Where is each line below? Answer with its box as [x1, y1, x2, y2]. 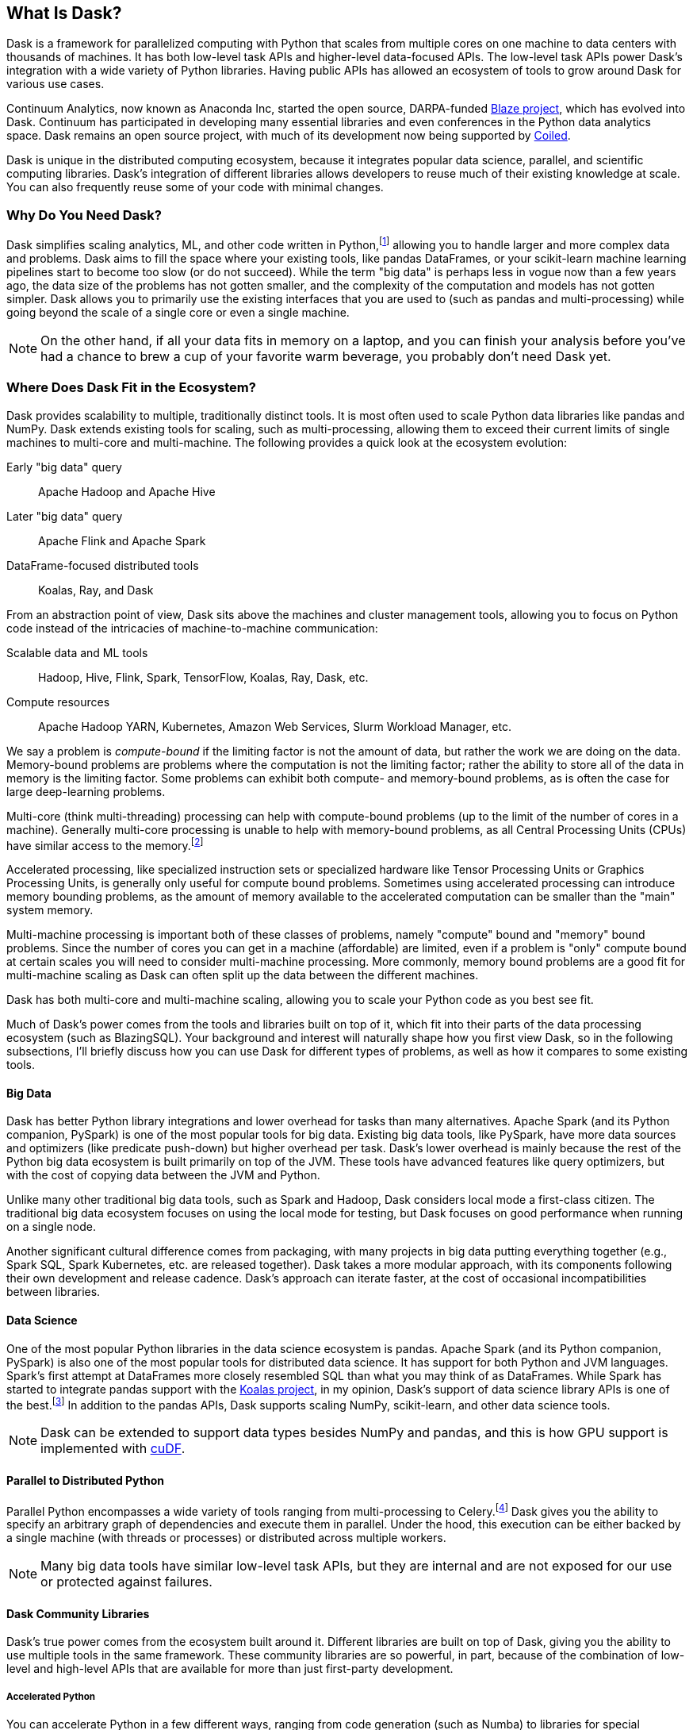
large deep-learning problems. [6, 784, 166, 798]
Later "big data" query [6, 509, 123, 523]
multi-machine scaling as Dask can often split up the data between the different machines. [6, 968, 479, 982]
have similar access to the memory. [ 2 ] [6, 836, 204, 852]
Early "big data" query [6, 459, 122, 474]
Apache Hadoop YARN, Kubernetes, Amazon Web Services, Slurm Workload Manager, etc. [38, 719, 511, 733]
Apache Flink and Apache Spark [38, 533, 206, 548]
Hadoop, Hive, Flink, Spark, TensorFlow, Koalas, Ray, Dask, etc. [38, 670, 369, 684]
